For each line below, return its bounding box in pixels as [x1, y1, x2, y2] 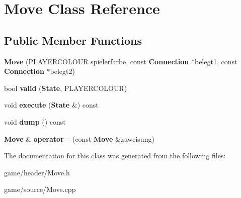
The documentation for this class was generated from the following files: [4, 150, 226, 161]
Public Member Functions [4, 32, 142, 48]
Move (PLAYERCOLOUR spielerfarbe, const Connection [4, 56, 189, 66]
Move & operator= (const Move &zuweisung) [4, 133, 154, 144]
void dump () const [4, 116, 66, 127]
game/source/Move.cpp [4, 184, 76, 194]
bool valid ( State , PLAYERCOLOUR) [4, 82, 127, 93]
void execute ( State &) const [4, 100, 99, 110]
